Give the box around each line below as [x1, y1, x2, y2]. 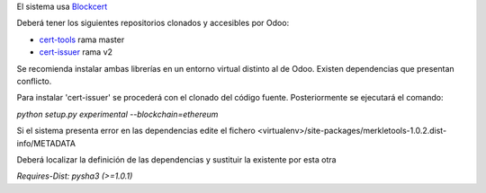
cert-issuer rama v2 [39, 47, 112, 57]
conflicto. [16, 75, 52, 86]
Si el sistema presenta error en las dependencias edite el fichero [16, 126, 256, 136]
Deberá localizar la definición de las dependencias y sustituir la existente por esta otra [16, 154, 337, 165]
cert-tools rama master [39, 34, 125, 45]
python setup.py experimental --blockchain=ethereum [16, 109, 219, 119]
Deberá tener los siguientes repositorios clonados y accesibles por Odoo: [16, 18, 290, 29]
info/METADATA [16, 137, 76, 148]
